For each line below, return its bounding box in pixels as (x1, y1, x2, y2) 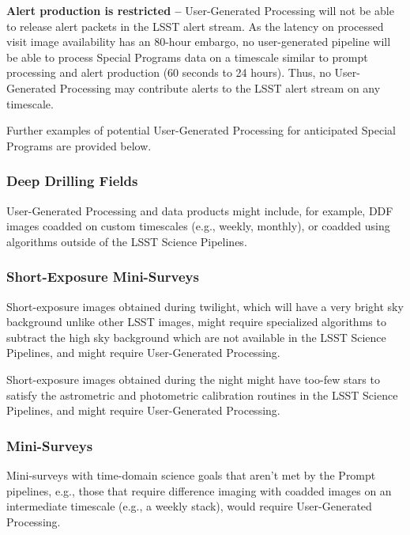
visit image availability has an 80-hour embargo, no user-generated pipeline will (6, 33, 391, 50)
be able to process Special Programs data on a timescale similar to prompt (6, 48, 368, 65)
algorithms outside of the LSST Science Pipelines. (6, 233, 247, 249)
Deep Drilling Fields (6, 171, 138, 191)
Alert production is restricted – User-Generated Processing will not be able (6, 2, 394, 18)
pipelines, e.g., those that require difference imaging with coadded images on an (6, 482, 392, 499)
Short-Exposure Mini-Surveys (6, 267, 199, 286)
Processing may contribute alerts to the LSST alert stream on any (59, 79, 381, 96)
